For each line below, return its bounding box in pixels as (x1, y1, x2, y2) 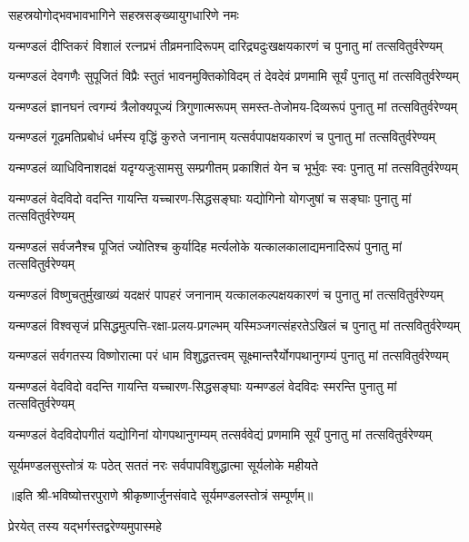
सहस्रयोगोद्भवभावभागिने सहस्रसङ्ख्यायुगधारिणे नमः (8, 5, 239, 24)
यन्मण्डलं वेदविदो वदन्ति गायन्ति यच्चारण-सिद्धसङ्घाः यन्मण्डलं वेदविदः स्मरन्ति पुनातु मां (8, 376, 397, 395)
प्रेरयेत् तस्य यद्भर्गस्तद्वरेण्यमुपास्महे (8, 516, 162, 535)
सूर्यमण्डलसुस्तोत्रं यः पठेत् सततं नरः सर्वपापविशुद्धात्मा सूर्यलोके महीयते (8, 455, 318, 474)
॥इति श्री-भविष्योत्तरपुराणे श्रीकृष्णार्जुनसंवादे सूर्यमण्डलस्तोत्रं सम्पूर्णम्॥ (8, 486, 314, 505)
